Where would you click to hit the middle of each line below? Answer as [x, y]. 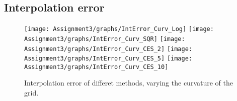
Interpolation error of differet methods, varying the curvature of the [129, 83]
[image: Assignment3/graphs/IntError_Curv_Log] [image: [119, 29]
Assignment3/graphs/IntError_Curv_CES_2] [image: [108, 49]
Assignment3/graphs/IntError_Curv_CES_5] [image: [108, 59]
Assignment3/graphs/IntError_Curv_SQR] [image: [105, 39]
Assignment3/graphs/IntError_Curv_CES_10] [96, 67]
